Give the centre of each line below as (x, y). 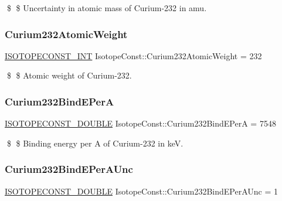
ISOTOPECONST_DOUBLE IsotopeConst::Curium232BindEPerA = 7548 (140, 123)
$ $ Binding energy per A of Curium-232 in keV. (95, 143)
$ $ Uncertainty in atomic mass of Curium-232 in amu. (107, 8)
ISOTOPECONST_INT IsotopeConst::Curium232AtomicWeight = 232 (133, 55)
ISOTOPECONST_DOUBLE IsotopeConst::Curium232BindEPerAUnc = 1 (141, 191)
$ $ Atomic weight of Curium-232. (69, 75)
